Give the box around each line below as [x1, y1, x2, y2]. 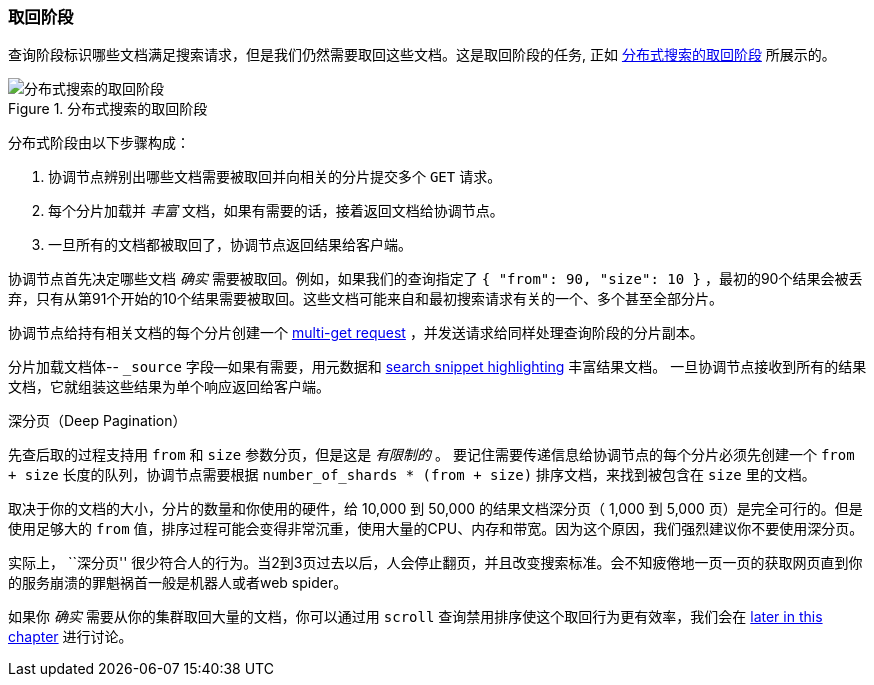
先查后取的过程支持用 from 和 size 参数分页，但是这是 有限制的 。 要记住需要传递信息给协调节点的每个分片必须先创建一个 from [8, 446, 855, 464]
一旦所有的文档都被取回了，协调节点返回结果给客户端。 [48, 236, 412, 254]
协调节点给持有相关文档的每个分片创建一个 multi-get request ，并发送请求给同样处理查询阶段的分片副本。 [8, 324, 704, 342]
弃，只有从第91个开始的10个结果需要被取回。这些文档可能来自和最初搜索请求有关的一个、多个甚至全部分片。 [8, 290, 723, 308]
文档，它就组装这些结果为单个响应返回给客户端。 [8, 378, 330, 396]
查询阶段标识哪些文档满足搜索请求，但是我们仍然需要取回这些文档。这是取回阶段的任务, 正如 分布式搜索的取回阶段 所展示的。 [8, 46, 836, 64]
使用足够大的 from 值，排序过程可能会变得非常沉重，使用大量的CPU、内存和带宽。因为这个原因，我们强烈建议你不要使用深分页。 [8, 520, 864, 538]
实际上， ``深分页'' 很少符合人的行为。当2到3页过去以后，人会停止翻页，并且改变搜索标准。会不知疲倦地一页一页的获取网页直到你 [8, 554, 863, 572]
